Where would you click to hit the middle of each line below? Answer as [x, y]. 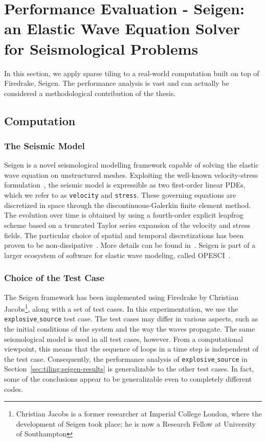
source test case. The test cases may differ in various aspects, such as [149, 319]
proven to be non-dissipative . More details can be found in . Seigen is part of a [130, 245]
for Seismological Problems [101, 48]
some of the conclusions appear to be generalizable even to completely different [128, 379]
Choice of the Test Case [54, 278]
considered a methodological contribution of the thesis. [90, 93]
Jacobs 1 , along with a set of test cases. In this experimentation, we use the [121, 308]
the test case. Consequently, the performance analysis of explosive [109, 358]
